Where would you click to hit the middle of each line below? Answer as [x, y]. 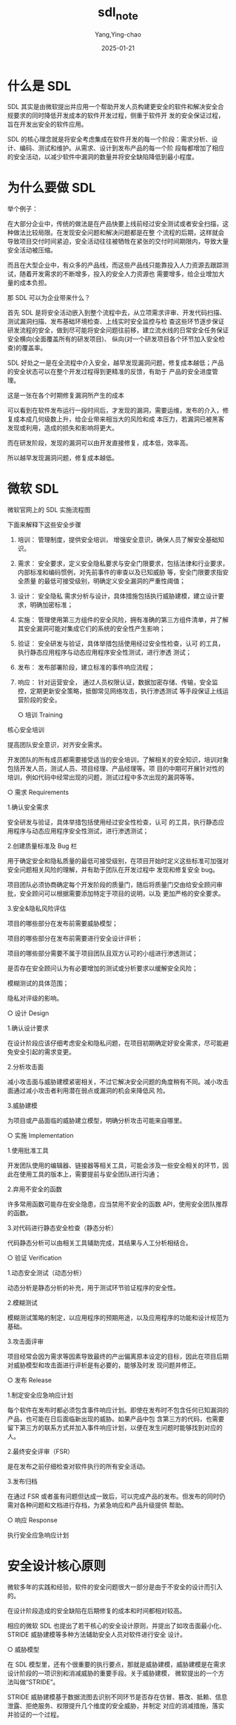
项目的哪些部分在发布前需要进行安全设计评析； [75, 939]
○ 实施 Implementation [40, 1136]
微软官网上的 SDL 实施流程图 [49, 510]
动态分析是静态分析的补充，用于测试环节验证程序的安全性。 [93, 1288]
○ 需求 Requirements [38, 792]
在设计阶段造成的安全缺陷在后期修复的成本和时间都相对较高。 [97, 1611]
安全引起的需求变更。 [44, 1052]
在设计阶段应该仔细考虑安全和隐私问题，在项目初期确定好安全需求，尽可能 [115, 1043]
